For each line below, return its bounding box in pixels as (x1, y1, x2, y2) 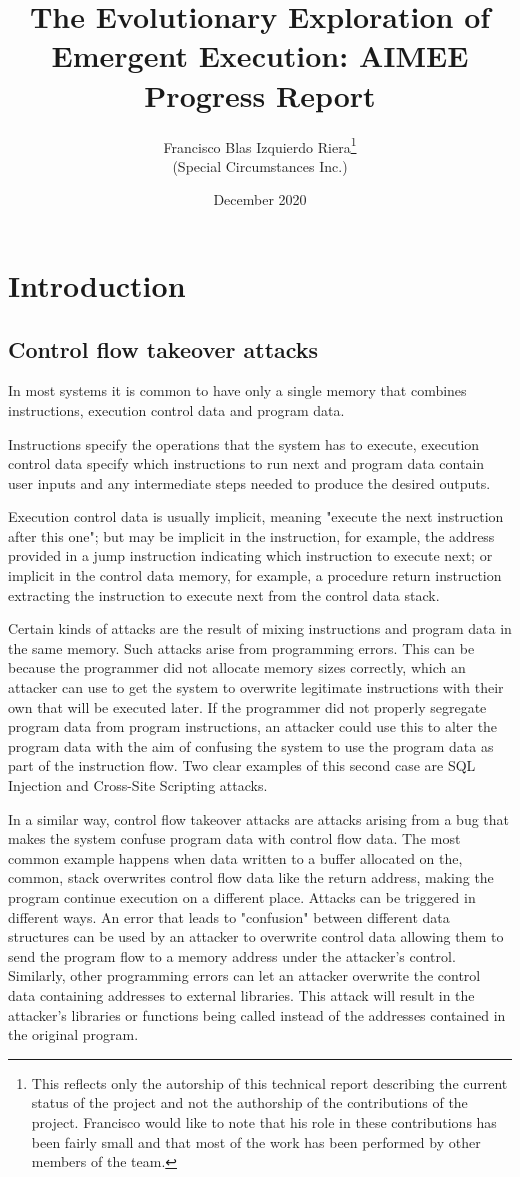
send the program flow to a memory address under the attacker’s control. (8, 945, 456, 966)
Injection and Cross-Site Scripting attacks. (8, 775, 268, 796)
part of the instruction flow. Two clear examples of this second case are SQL (8, 755, 476, 776)
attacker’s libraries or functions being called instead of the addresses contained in (8, 1004, 506, 1025)
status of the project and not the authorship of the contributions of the (31, 1092, 468, 1113)
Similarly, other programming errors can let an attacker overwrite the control (8, 965, 481, 986)
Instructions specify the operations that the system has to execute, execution (8, 433, 480, 454)
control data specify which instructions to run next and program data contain (8, 453, 485, 474)
